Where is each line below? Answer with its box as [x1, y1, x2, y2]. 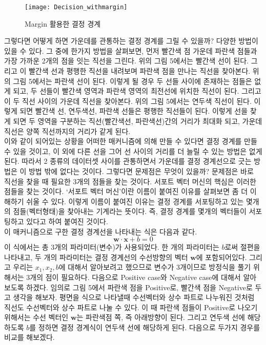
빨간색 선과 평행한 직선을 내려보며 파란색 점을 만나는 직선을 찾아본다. [28, 66, 251, 76]
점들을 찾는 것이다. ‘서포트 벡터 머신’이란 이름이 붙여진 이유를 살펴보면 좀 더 [4, 186, 248, 197]
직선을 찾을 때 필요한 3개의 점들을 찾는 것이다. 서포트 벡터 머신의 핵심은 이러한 [4, 176, 256, 186]
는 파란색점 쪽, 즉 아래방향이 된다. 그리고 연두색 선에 [76, 312, 245, 322]
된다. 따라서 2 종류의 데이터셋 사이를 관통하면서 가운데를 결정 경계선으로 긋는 [4, 156, 252, 166]
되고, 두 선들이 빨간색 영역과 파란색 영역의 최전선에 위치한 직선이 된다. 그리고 [13, 85, 261, 96]
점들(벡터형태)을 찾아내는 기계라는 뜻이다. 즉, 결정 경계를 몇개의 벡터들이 [13, 206, 247, 217]
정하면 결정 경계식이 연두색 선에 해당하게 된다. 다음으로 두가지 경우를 [38, 321, 260, 332]
